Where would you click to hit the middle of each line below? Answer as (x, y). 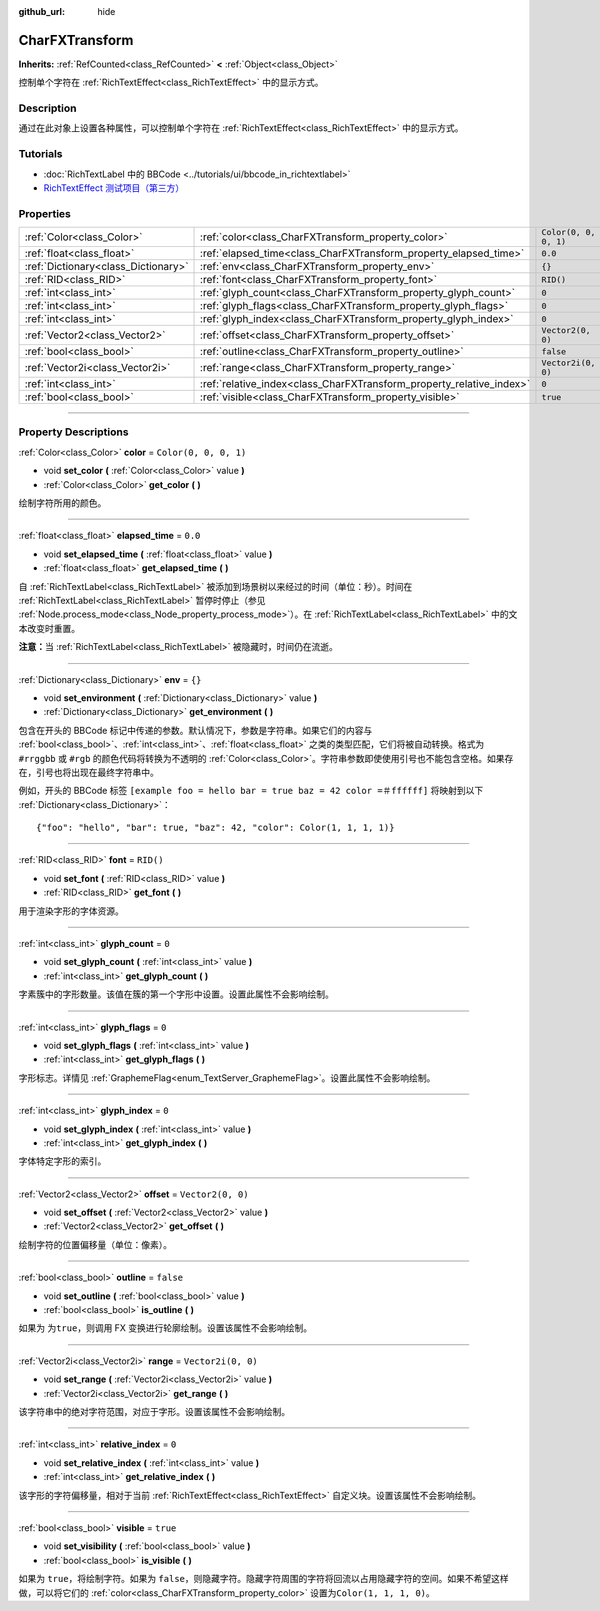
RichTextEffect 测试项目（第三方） (114, 187)
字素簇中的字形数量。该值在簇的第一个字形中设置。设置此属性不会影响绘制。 (176, 994)
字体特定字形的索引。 (62, 1161)
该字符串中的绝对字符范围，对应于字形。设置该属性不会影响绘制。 (154, 1411)
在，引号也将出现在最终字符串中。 (88, 772)
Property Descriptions (73, 432)
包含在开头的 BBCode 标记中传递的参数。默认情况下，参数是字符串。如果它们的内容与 (195, 730)
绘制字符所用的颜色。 (62, 503)
